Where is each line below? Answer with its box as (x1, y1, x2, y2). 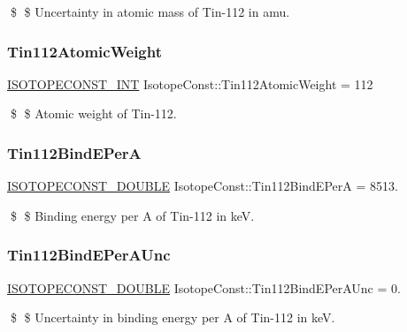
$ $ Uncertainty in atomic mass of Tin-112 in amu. (10, 3, 290, 20)
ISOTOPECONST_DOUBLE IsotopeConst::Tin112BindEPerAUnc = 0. (7, 278, 401, 297)
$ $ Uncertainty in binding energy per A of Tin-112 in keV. (10, 308, 335, 327)
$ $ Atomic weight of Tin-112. (10, 104, 177, 123)
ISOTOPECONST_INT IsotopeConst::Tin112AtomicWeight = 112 (7, 74, 373, 93)
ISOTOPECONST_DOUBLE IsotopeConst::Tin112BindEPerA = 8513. (7, 177, 398, 195)
